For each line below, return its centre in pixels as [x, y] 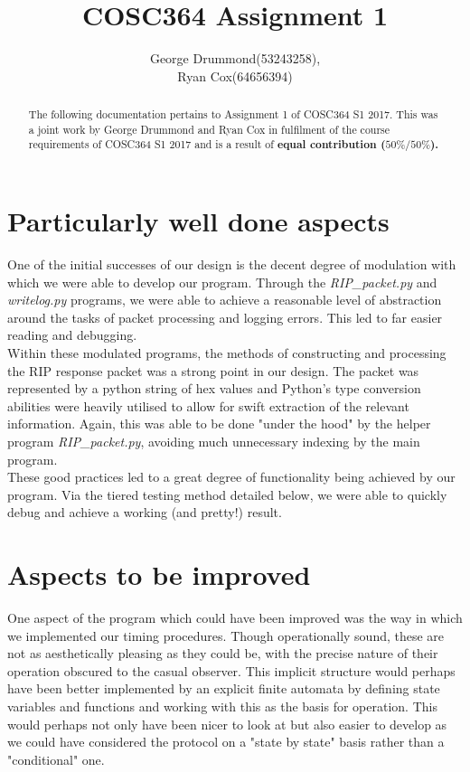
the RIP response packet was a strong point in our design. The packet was [213, 370]
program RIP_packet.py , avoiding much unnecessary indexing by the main [214, 441]
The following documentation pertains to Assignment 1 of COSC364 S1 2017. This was [233, 114]
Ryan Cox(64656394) [235, 75]
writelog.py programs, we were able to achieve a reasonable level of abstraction [225, 300]
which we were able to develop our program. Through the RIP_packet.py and [222, 282]
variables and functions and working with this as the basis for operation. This [222, 706]
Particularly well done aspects [198, 221]
